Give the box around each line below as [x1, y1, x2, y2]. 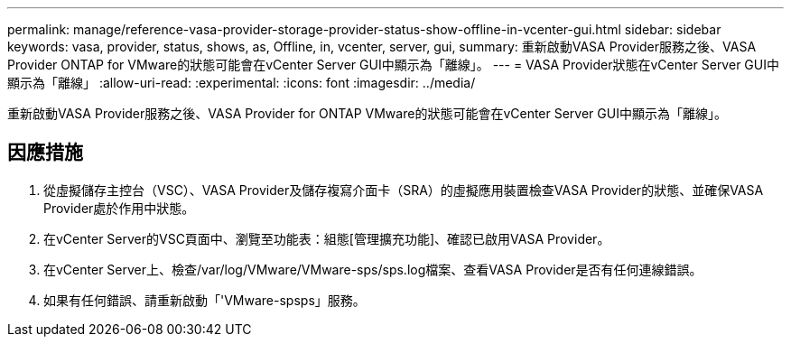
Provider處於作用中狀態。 [43, 200, 195, 216]
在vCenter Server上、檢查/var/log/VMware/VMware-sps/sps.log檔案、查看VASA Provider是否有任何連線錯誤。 [43, 261, 703, 277]
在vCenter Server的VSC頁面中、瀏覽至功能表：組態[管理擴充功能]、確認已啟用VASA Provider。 [43, 230, 610, 246]
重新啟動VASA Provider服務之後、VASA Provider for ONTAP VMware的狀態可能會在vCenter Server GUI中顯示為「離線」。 [7, 106, 727, 121]
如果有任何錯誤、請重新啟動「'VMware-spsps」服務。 [43, 292, 366, 308]
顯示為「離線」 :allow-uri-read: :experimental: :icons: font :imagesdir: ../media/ [7, 75, 476, 90]
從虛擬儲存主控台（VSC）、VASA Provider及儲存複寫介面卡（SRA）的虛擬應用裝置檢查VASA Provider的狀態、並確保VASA [43, 181, 764, 198]
